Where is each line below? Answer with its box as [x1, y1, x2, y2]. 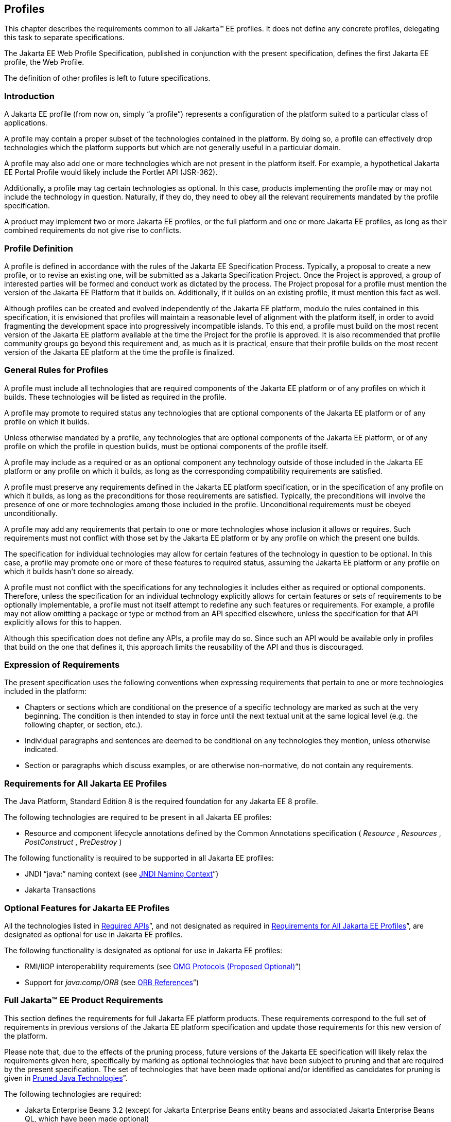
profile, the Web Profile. [4, 58, 84, 67]
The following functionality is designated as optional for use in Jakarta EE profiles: [4, 946, 283, 955]
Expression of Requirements [4, 660, 120, 670]
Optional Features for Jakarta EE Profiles [4, 902, 170, 913]
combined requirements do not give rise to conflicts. [4, 226, 181, 235]
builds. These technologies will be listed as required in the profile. [4, 392, 227, 401]
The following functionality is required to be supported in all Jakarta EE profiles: [4, 853, 274, 863]
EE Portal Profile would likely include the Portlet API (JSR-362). [4, 168, 218, 177]
